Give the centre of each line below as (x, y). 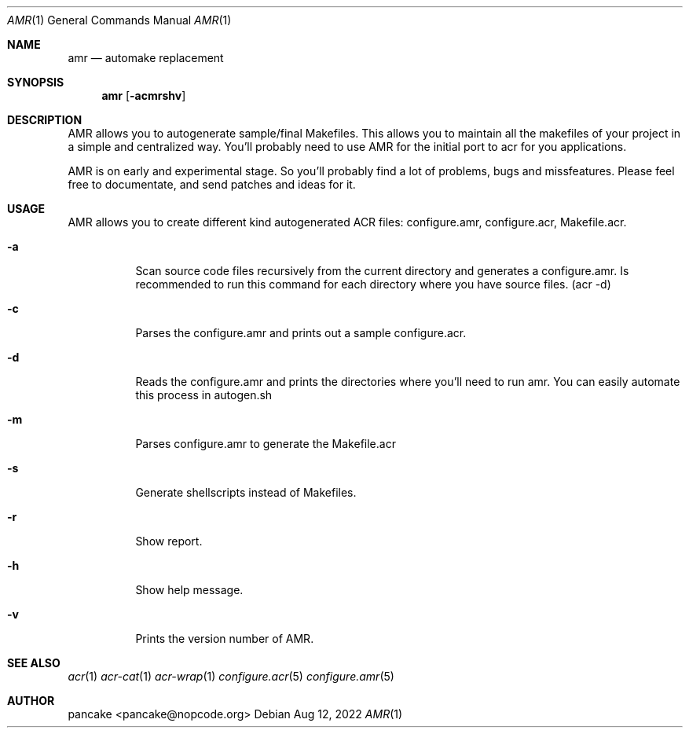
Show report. (169, 541)
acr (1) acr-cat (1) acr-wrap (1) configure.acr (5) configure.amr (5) (231, 676)
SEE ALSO (34, 663)
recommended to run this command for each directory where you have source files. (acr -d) (373, 284)
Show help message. (189, 590)
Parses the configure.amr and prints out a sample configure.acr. (301, 333)
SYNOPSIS (36, 82)
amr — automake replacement (146, 58)
